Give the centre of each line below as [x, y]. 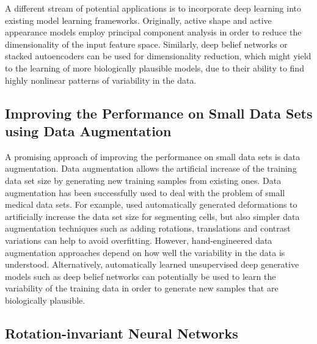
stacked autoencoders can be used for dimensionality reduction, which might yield [158, 56]
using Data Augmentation [88, 130]
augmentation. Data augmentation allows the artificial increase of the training [151, 168]
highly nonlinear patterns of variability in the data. [101, 80]
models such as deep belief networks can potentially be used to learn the [140, 276]
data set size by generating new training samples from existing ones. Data [143, 180]
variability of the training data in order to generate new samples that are [142, 288]
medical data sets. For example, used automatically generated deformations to [151, 204]
